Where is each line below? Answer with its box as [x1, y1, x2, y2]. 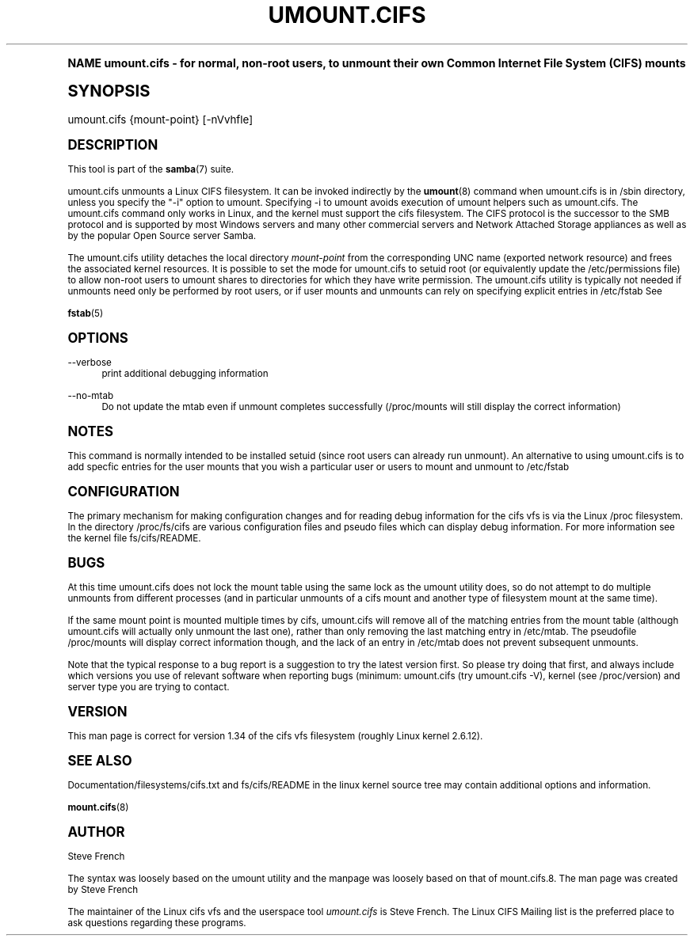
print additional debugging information [101, 367, 269, 379]
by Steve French [67, 883, 139, 895]
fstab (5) [67, 307, 104, 319]
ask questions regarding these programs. [67, 917, 246, 929]
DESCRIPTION [67, 136, 158, 153]
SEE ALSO [67, 752, 132, 769]
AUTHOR [67, 823, 125, 840]
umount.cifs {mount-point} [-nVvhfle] [67, 112, 253, 126]
